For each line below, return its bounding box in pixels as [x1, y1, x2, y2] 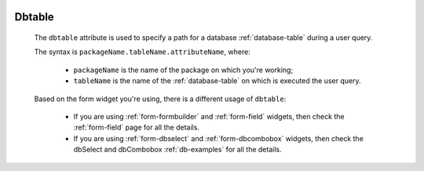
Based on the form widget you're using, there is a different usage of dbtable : [34, 94, 287, 104]
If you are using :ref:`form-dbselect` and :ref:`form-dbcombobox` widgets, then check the [73, 133, 364, 143]
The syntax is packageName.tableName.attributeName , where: [34, 47, 250, 56]
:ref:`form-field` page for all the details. [73, 122, 200, 133]
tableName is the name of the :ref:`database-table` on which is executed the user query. [73, 76, 361, 85]
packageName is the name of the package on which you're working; [73, 65, 294, 75]
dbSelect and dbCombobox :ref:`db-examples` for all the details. [73, 145, 282, 155]
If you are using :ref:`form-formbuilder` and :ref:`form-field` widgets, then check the [73, 111, 345, 121]
